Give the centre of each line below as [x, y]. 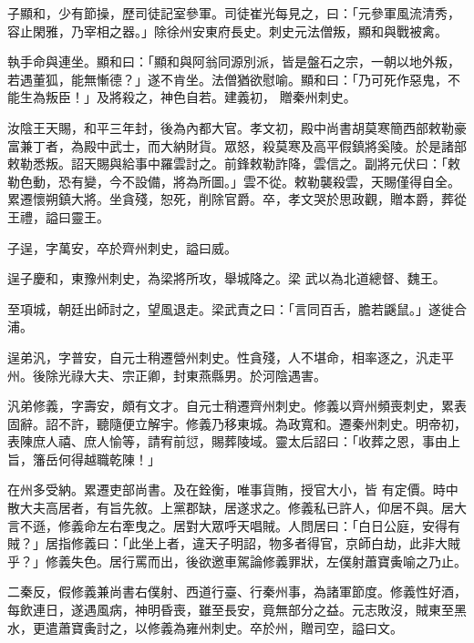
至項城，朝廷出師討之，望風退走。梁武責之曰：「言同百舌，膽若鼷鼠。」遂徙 [231, 308]
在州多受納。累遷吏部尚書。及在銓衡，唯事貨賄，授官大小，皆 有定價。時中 [233, 490]
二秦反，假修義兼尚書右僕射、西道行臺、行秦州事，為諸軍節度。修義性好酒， [237, 592]
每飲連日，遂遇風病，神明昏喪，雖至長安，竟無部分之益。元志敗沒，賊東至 [231, 610]
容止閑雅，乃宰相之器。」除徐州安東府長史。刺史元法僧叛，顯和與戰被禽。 [227, 31]
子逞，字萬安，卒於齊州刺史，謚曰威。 [122, 247]
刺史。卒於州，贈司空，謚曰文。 [307, 627]
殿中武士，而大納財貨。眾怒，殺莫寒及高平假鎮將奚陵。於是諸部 [275, 145]
